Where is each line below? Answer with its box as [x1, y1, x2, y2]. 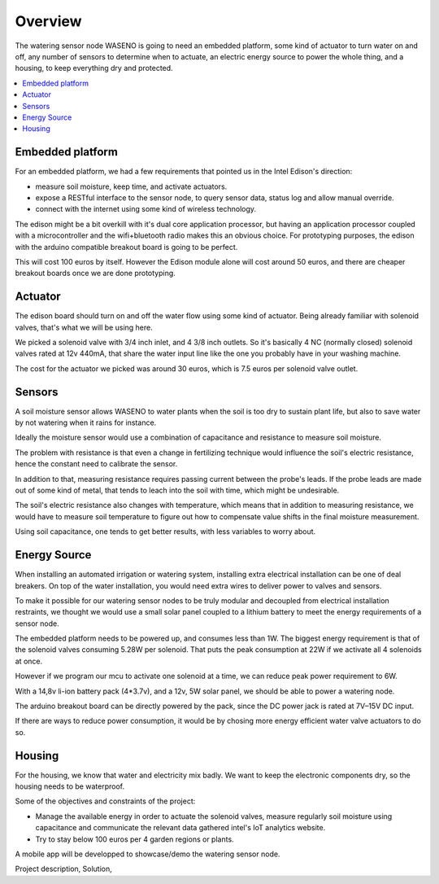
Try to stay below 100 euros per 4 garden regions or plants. [35, 834, 235, 844]
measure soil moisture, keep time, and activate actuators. [35, 182, 228, 191]
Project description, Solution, [15, 864, 113, 874]
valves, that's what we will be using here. [15, 322, 154, 332]
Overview [15, 12, 82, 30]
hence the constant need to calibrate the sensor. [15, 459, 178, 469]
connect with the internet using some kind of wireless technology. [35, 204, 256, 214]
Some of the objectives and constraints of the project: [15, 796, 196, 806]
